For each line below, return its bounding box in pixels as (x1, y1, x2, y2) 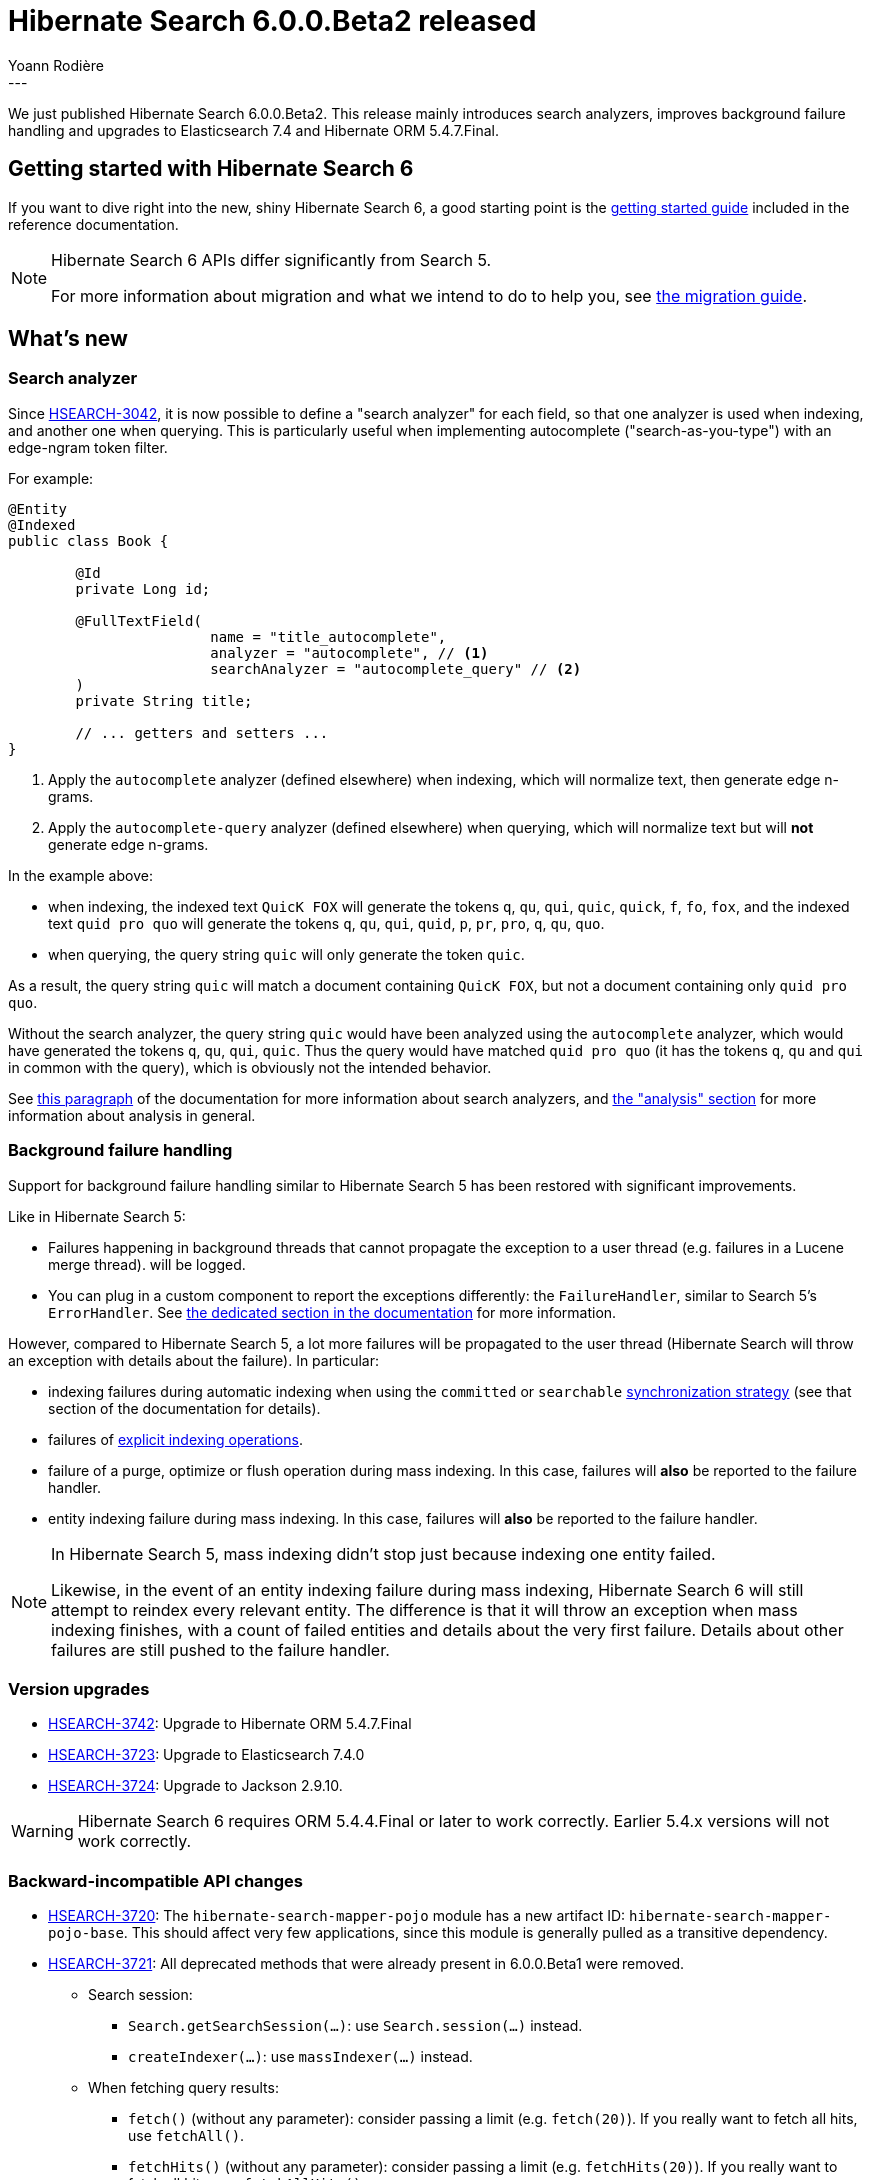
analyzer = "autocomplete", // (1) (210, 644, 489, 661)
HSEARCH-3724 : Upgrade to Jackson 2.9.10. (48, 1777, 343, 1795)
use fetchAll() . (128, 2127, 245, 2145)
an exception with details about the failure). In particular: (8, 1351, 379, 1369)
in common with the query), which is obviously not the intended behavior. (8, 1058, 492, 1076)
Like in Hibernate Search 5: (8, 1207, 186, 1225)
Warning (11, 1821, 74, 1842)
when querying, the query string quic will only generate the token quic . (48, 945, 525, 963)
